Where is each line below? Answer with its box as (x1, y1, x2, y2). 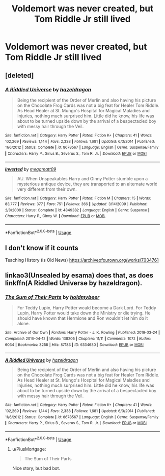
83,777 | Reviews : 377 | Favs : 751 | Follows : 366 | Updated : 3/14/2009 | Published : (5, 202, 148, 207)
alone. (17, 321, 30, 327)
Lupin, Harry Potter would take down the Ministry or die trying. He (17, 310, 151, 316)
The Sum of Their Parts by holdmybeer (5, 294, 100, 301)
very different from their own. (17, 186, 77, 192)
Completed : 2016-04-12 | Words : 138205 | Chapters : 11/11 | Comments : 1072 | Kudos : (5, 336, 151, 341)
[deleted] (5, 71, 34, 79)
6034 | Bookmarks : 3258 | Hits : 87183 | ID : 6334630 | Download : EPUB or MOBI (5, 342, 144, 347)
